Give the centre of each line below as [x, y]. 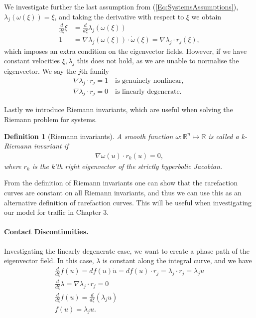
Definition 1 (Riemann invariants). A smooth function [89, 136]
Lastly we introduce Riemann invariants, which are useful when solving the [119, 109]
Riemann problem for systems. [51, 119]
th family [95, 71]
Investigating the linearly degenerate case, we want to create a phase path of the [127, 250]
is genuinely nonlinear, [149, 80]
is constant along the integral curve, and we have [177, 260]
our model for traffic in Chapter [53, 212]
